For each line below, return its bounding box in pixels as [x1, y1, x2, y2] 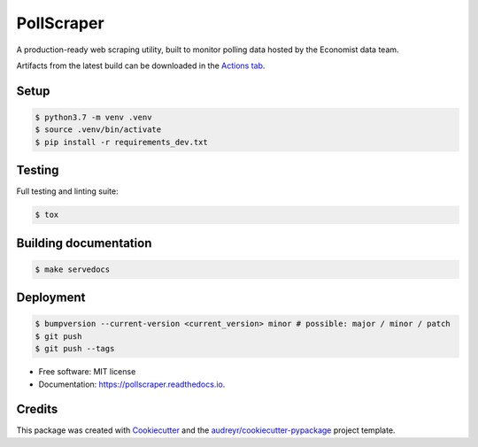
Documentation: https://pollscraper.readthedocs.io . [38, 379, 226, 389]
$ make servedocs [35, 264, 111, 274]
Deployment [16, 290, 86, 305]
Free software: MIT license [38, 366, 136, 377]
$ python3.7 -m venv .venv [35, 112, 152, 122]
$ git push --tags [35, 343, 115, 354]
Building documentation [16, 235, 152, 250]
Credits [16, 402, 58, 417]
